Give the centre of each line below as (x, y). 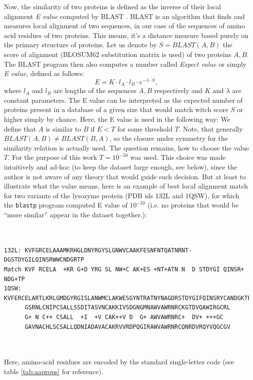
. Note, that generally (211, 128)
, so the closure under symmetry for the (169, 138)
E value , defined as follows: (44, 73)
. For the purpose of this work (53, 157)
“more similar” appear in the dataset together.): (75, 215)
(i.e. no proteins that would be (193, 205)
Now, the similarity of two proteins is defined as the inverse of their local (113, 6)
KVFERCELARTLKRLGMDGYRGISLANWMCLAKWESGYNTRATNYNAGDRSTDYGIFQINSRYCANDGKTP (128, 298)
